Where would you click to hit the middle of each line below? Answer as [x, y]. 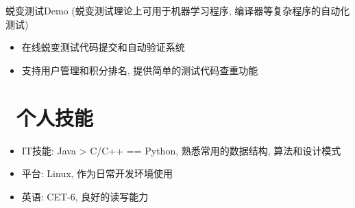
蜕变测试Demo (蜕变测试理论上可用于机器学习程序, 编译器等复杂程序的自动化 [178, 10]
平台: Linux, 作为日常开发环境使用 [97, 173]
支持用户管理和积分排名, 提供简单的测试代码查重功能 [140, 70]
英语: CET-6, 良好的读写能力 [85, 196]
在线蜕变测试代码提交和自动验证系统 [103, 47]
